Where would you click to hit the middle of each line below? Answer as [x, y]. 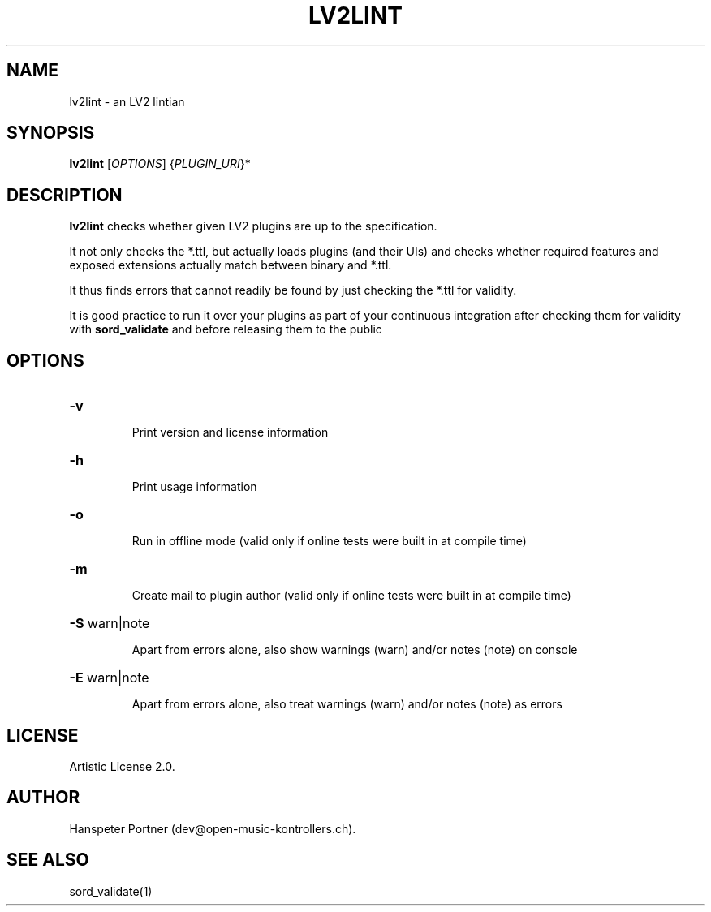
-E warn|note [109, 678]
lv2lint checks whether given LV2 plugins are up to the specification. [253, 226]
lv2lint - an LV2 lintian [127, 101]
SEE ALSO [48, 860]
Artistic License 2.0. [122, 766]
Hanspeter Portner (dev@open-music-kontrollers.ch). [213, 828]
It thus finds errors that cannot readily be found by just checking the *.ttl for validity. [293, 290]
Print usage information [194, 487]
